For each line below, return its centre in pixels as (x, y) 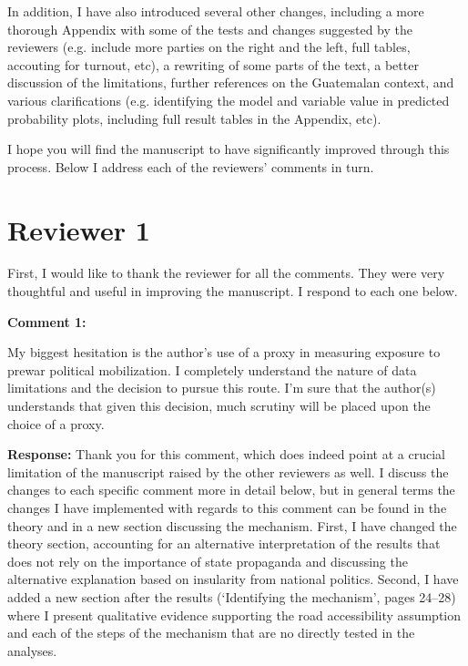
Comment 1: (47, 321)
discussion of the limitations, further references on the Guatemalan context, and (231, 82)
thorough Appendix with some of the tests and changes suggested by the (210, 29)
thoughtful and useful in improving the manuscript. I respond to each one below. (233, 291)
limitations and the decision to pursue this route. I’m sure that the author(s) (222, 388)
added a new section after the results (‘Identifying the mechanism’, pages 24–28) (232, 596)
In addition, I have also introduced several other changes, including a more (216, 11)
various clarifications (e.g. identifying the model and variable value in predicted (229, 100)
